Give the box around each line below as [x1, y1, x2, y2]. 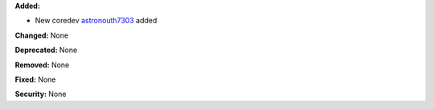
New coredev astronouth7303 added [35, 16, 158, 26]
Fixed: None [14, 75, 56, 84]
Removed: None [14, 60, 70, 70]
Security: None [14, 89, 67, 99]
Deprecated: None [14, 45, 78, 55]
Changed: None [14, 30, 68, 40]
